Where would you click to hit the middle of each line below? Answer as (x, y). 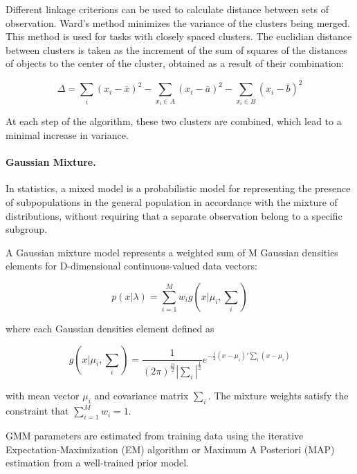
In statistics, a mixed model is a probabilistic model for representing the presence (178, 188)
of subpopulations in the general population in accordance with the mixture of (172, 202)
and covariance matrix (141, 396)
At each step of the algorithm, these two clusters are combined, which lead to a (174, 121)
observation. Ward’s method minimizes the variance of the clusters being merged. (178, 22)
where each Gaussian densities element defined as (110, 328)
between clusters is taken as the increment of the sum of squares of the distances (176, 49)
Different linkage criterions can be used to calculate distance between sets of (167, 9)
